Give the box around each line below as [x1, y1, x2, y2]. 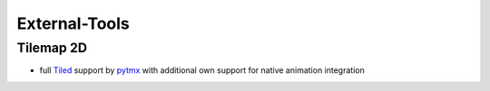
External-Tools [16, 14, 131, 33]
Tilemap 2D [16, 40, 88, 56]
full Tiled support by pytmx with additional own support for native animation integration [39, 65, 365, 76]
